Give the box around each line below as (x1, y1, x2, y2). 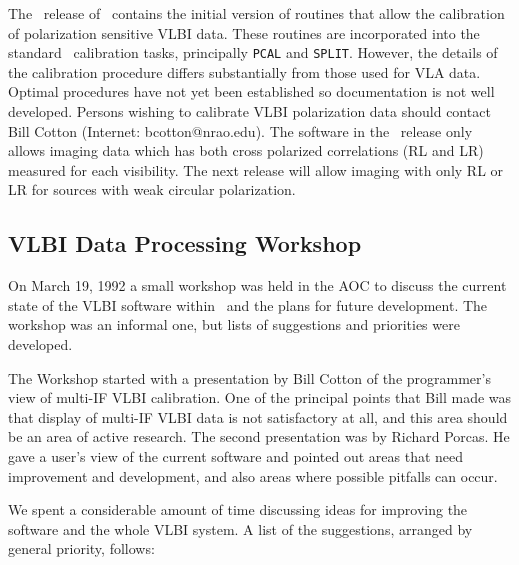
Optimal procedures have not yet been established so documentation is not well (8, 81, 495, 102)
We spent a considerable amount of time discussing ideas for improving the (8, 499, 468, 520)
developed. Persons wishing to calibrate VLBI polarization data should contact (8, 101, 491, 122)
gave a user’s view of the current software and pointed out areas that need (8, 445, 464, 466)
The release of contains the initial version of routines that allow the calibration (8, 3, 505, 23)
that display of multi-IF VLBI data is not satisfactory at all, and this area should (8, 406, 508, 427)
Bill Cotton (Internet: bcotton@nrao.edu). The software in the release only (8, 120, 473, 141)
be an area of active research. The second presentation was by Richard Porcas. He (8, 426, 510, 447)
